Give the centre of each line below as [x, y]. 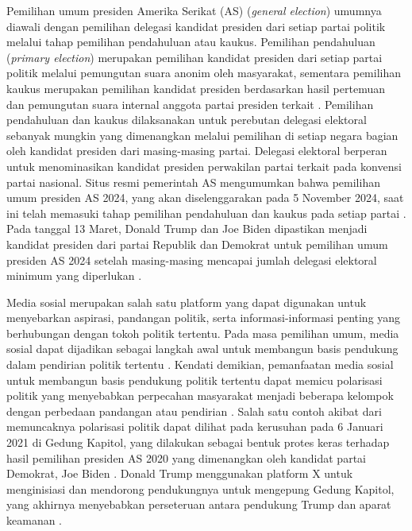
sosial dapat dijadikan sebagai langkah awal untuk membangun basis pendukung [202, 349]
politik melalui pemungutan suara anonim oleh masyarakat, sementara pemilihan [204, 73]
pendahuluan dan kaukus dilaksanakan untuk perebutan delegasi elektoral [187, 120]
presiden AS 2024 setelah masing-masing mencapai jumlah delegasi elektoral [192, 260]
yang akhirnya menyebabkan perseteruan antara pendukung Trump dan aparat [199, 504]
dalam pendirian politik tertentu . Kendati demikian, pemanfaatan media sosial [200, 364]
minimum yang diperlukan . [74, 275]
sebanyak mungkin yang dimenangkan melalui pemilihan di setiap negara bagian [202, 135]
